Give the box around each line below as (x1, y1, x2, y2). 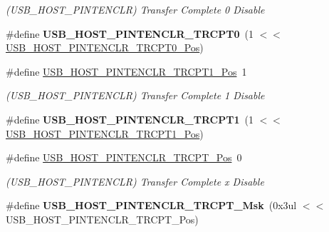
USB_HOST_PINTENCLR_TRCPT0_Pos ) (6, 40, 204, 55)
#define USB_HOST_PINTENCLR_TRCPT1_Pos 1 (6, 64, 247, 79)
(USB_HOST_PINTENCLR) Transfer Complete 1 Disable (6, 88, 265, 103)
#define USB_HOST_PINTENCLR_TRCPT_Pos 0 (6, 150, 242, 165)
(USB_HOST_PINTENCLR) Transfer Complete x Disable (6, 173, 264, 188)
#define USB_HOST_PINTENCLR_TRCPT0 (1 (6, 26, 254, 41)
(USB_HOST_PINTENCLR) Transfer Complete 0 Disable (6, 2, 265, 16)
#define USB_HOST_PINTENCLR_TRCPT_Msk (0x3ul (6, 198, 297, 213)
